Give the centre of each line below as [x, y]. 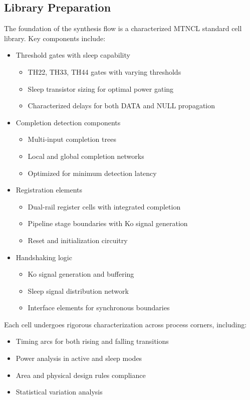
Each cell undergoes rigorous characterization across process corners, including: [126, 324]
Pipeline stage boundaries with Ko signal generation [108, 223]
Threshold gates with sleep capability [73, 55]
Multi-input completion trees [72, 139]
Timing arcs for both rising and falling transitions [92, 341]
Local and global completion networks [86, 156]
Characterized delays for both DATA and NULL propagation [121, 106]
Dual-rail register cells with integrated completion [104, 206]
